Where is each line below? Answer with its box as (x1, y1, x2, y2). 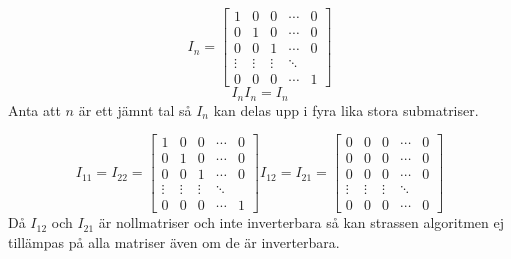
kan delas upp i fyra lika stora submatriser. (213, 99, 479, 120)
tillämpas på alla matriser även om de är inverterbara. (8, 231, 340, 252)
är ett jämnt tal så (78, 99, 192, 120)
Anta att (8, 99, 61, 120)
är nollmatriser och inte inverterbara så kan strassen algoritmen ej (98, 212, 504, 233)
